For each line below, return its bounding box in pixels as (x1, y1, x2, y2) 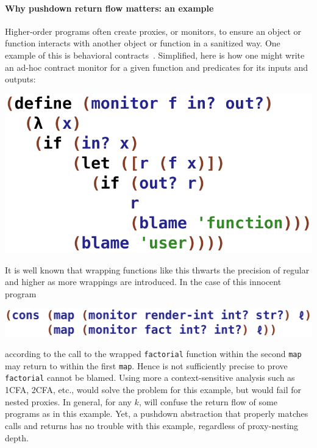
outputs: (5, 73, 36, 85)
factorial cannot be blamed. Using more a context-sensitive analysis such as (5, 371, 295, 384)
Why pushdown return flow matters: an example (5, 1, 214, 14)
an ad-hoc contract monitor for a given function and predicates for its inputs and (5, 60, 308, 73)
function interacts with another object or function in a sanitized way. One (5, 37, 280, 49)
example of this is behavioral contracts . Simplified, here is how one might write (5, 48, 305, 61)
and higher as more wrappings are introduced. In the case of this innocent (5, 275, 282, 288)
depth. (5, 431, 29, 444)
